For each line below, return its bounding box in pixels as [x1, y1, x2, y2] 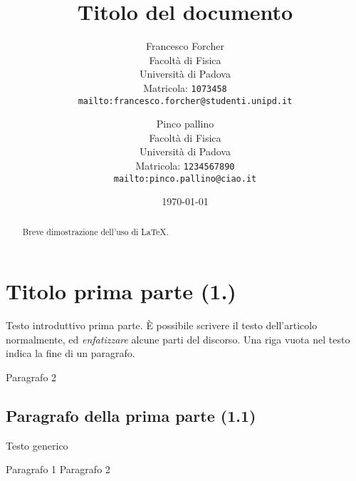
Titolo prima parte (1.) [6, 276, 236, 306]
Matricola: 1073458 [143, 80, 227, 95]
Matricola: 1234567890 [135, 158, 235, 172]
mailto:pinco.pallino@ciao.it [113, 173, 257, 184]
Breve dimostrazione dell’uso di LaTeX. [22, 225, 169, 237]
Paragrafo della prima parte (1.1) [6, 405, 256, 427]
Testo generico [6, 438, 68, 452]
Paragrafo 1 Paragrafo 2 [6, 462, 110, 477]
